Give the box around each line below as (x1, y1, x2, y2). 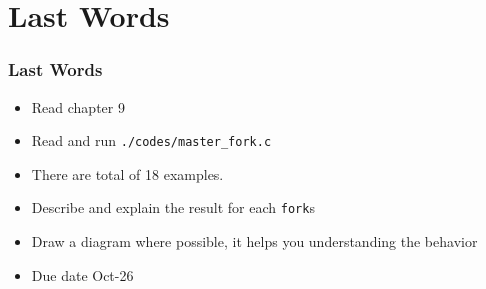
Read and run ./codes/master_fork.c (31, 130, 272, 151)
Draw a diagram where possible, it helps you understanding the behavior (31, 231, 478, 252)
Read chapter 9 (31, 96, 125, 117)
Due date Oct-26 (31, 264, 134, 285)
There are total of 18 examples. (31, 163, 224, 184)
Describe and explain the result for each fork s (31, 197, 315, 218)
